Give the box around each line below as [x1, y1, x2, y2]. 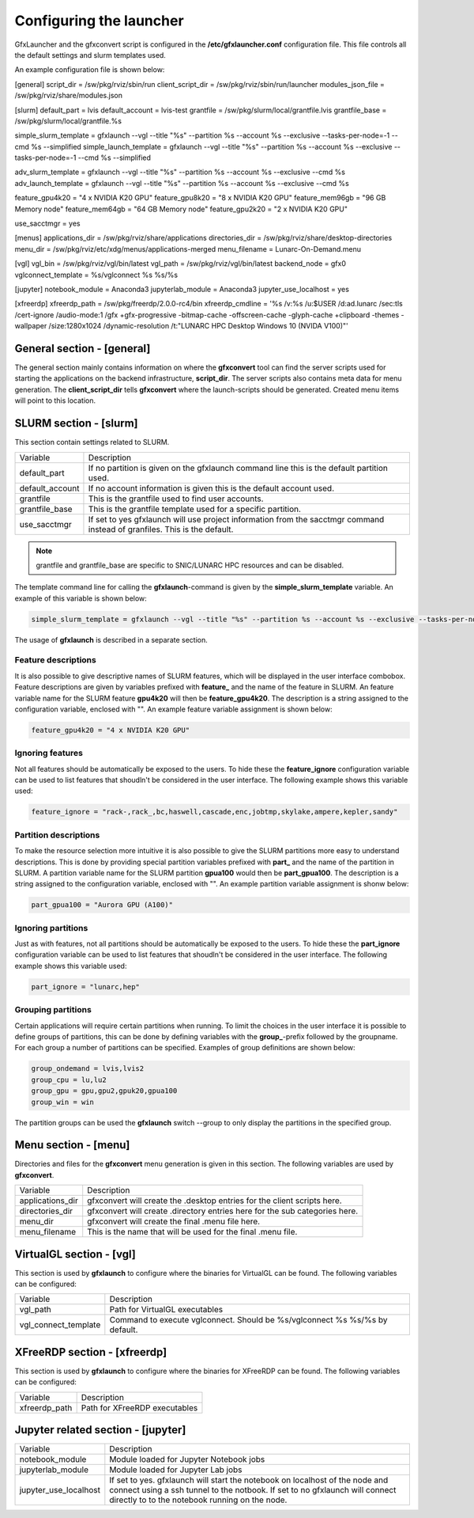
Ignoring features [14, 748, 83, 759]
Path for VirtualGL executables [109, 1304, 224, 1315]
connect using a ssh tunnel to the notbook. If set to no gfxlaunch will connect [109, 1485, 397, 1496]
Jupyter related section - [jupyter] [14, 1423, 186, 1436]
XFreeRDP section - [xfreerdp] [14, 1345, 167, 1359]
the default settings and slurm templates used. [14, 50, 166, 59]
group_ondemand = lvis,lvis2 [31, 1064, 145, 1073]
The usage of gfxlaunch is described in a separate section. [14, 635, 209, 644]
